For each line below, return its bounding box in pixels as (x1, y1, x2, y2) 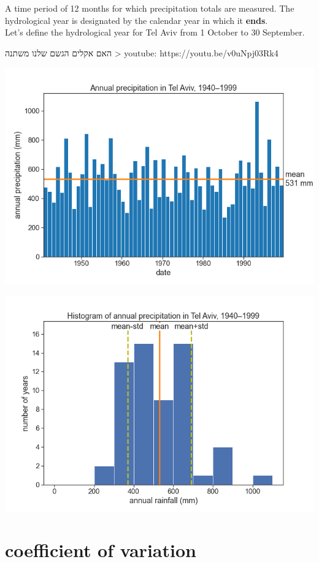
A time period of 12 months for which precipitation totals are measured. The (5, 2, 294, 14)
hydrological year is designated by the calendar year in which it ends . (5, 13, 268, 26)
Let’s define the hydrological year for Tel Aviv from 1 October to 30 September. (5, 26, 305, 39)
